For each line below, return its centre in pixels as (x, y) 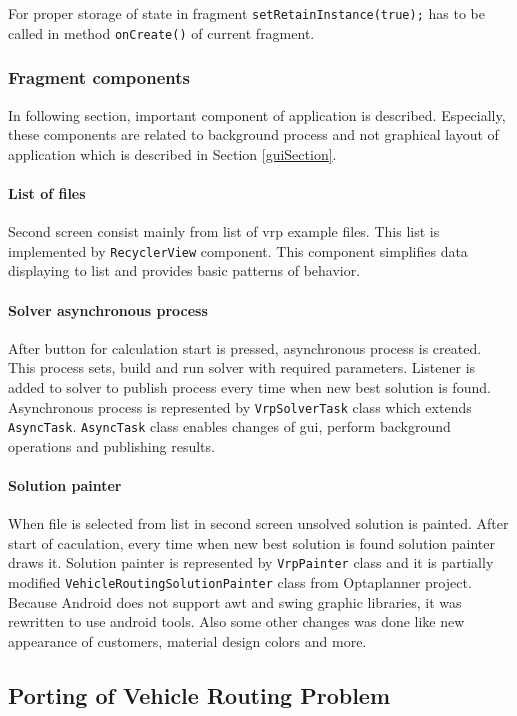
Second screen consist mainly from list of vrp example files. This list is (224, 231)
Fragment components (99, 77)
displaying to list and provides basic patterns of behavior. (184, 270)
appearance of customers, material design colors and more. (187, 640)
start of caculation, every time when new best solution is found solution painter (252, 542)
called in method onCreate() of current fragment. (161, 32)
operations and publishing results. (111, 445)
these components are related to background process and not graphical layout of (253, 134)
